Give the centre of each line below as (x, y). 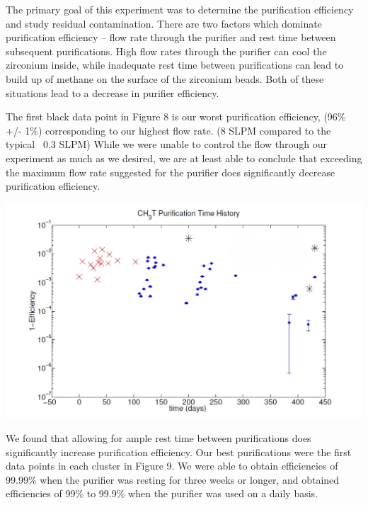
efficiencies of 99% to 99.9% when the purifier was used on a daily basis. (162, 493)
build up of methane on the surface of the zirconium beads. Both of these (165, 78)
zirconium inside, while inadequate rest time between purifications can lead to (175, 65)
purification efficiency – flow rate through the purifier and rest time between (171, 37)
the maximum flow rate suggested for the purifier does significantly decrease (171, 172)
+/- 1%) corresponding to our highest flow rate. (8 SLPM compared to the (168, 130)
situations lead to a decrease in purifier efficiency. (113, 92)
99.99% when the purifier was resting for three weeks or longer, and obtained (173, 479)
